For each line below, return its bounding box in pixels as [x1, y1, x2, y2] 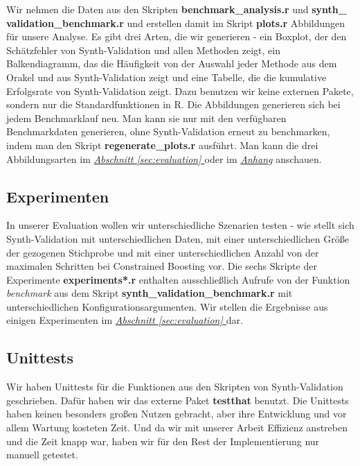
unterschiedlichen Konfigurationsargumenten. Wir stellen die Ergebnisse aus [6, 299, 328, 313]
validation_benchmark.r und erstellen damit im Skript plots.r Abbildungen [6, 15, 345, 30]
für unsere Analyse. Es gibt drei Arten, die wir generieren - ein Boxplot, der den [6, 29, 347, 44]
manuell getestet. [6, 447, 78, 462]
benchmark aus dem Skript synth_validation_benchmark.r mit [6, 286, 293, 300]
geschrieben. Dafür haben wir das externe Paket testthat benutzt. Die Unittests [6, 392, 349, 407]
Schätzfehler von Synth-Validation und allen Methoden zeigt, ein [6, 42, 280, 57]
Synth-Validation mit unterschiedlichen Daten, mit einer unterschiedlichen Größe [6, 231, 349, 245]
